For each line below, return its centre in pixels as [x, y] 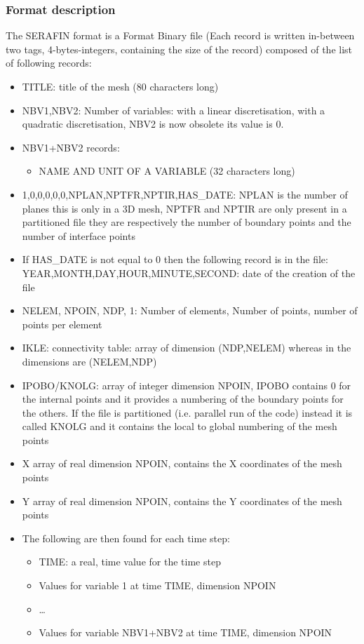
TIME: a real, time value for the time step [130, 562]
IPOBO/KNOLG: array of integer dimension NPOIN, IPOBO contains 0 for [187, 385]
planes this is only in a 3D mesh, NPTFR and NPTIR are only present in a [184, 208]
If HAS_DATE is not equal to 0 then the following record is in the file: [175, 259]
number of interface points [79, 235]
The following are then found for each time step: [126, 538]
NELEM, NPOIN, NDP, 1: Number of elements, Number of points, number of [190, 310]
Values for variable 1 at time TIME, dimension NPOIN [157, 585]
